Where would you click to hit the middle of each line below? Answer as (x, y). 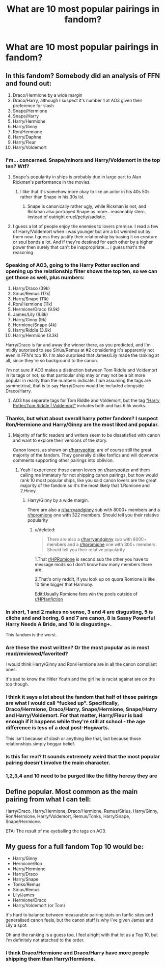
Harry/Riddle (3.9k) (32, 330)
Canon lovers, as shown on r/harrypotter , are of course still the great (82, 450)
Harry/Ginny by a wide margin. (58, 500)
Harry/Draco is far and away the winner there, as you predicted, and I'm (78, 344)
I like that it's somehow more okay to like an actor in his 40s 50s (85, 192)
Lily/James (24, 895)
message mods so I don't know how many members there (93, 564)
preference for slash (33, 106)
